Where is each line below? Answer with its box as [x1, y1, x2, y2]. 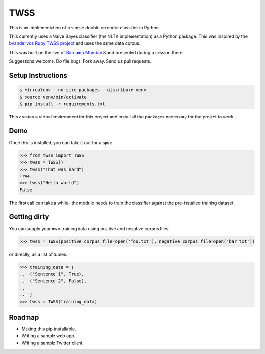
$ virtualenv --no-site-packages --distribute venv [19, 88, 147, 93]
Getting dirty [9, 212, 49, 221]
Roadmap [9, 313, 39, 322]
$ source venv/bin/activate [19, 94, 87, 100]
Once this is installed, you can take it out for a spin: [9, 139, 112, 145]
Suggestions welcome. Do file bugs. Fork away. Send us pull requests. [9, 59, 152, 64]
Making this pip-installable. [21, 326, 76, 332]
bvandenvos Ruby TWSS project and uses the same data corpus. [9, 40, 141, 46]
